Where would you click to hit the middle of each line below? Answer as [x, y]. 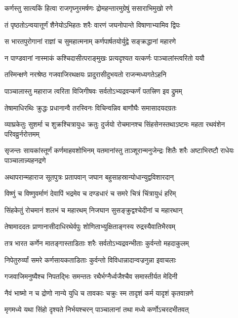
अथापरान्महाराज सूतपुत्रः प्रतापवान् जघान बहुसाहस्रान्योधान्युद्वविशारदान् [89, 177]
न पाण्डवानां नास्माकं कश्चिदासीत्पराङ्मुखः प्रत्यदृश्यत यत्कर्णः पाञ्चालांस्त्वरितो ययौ [104, 58]
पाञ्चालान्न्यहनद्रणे [25, 160]
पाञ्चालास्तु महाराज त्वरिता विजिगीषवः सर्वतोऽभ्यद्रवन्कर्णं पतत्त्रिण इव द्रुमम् [93, 91]
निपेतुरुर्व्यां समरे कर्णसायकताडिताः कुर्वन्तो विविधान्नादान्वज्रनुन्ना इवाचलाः [90, 259]
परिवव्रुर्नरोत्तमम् [22, 134]
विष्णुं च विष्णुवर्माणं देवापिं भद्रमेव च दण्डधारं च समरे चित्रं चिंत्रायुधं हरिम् [90, 193]
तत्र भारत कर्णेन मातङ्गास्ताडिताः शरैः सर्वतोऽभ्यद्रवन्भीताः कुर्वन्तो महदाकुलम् [97, 243]
